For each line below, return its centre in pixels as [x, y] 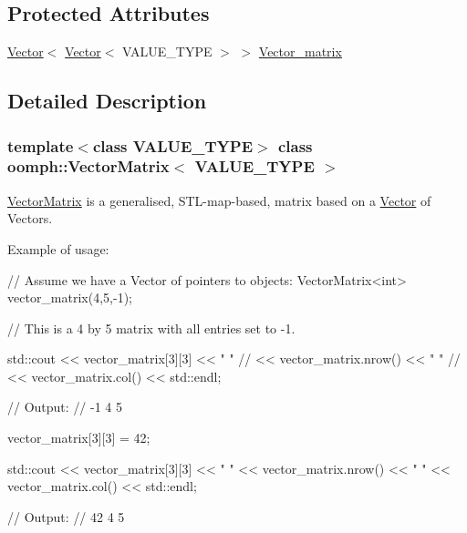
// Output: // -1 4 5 [65, 407]
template [41, 145]
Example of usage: [58, 248]
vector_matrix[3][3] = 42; [79, 438]
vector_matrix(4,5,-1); [70, 297]
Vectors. [30, 218]
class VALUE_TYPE [173, 145]
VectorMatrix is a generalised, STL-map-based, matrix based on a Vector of [219, 200]
